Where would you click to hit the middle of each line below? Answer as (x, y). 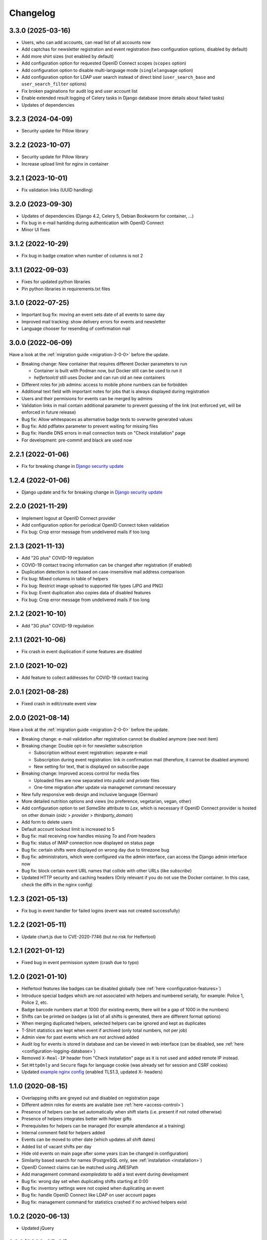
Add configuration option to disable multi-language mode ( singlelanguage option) (107, 70)
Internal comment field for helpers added (63, 1132)
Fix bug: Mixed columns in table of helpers (65, 579)
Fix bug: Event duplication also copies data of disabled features (86, 593)
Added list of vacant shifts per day (56, 1146)
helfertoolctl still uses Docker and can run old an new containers (99, 377)
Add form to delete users (47, 822)
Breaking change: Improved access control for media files (80, 773)
